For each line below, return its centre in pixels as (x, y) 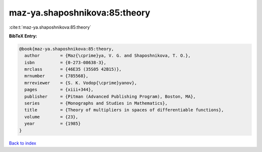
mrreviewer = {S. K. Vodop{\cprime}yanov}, (81, 83)
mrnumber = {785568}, (57, 76)
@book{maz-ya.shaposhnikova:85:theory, (66, 49)
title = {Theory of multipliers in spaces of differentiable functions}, (124, 110)
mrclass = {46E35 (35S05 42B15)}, (73, 69)
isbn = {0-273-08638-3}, (65, 62)
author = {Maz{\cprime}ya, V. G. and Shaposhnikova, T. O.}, (108, 56)
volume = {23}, (51, 117)
